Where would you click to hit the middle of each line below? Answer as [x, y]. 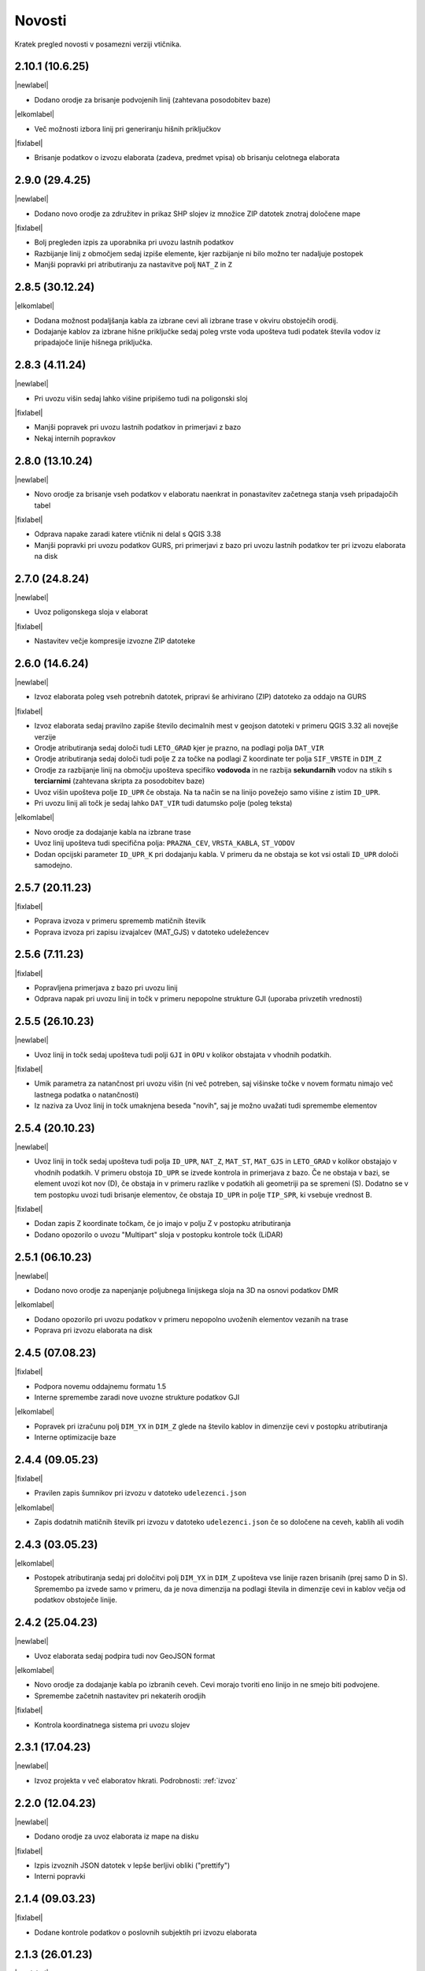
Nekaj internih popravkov [75, 438]
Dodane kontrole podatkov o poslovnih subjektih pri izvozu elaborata [146, 1932]
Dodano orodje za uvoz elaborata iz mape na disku [116, 1836]
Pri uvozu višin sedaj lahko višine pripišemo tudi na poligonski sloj [141, 398]
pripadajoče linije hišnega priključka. [93, 342]
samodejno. [53, 865]
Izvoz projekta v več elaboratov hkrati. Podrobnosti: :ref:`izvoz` [136, 1780]
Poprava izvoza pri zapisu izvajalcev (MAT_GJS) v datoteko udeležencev [152, 932]
